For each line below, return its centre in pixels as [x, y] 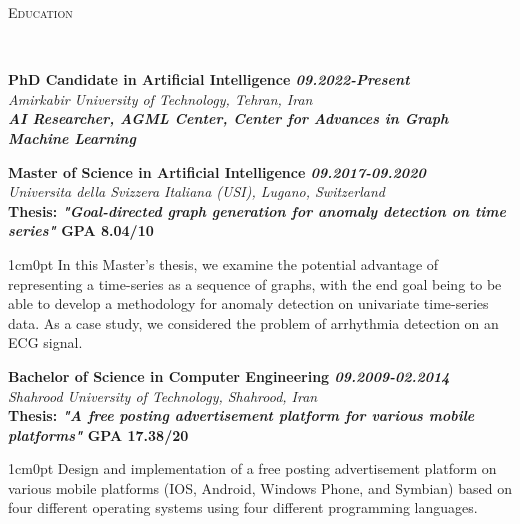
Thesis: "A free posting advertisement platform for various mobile [241, 415]
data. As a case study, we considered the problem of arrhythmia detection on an [253, 322]
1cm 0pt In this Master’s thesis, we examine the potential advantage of [223, 263]
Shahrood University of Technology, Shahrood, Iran [163, 395]
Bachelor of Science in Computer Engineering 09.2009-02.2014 [229, 375]
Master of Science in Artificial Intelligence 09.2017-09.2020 [217, 171]
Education [40, 12]
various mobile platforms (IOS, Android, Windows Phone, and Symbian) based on [260, 487]
